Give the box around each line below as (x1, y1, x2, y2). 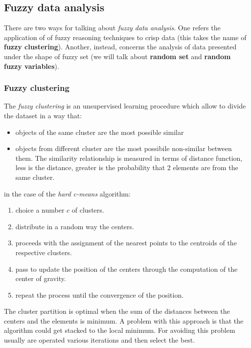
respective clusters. (15, 247, 72, 257)
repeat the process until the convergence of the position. (15, 289, 184, 300)
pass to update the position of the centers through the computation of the (15, 263, 238, 274)
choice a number (15, 205, 65, 215)
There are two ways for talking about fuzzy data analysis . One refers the (4, 22, 221, 33)
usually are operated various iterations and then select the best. (4, 335, 195, 345)
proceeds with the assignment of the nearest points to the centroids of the (15, 238, 237, 248)
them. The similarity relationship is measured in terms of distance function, (15, 152, 243, 163)
